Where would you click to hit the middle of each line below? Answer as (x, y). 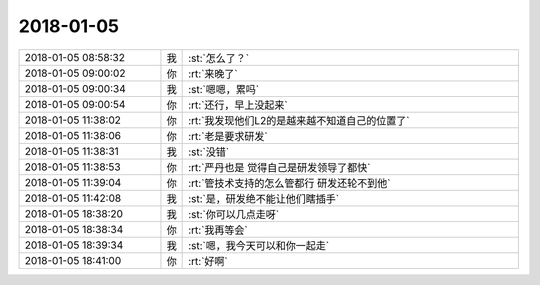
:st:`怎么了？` (219, 58)
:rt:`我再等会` (218, 230)
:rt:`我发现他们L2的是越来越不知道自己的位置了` (299, 120)
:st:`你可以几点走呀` (234, 214)
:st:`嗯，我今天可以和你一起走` (259, 245)
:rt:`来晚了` (213, 73)
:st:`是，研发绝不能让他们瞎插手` (264, 198)
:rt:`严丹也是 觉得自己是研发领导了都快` (279, 167)
